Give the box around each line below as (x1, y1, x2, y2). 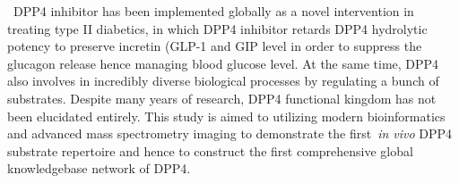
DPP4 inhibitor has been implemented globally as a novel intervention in (13, 2, 414, 20)
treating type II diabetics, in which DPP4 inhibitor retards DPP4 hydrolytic (7, 19, 428, 37)
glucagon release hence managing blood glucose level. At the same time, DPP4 (7, 54, 439, 72)
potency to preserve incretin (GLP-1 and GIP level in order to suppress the (7, 37, 422, 55)
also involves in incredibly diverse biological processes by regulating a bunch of (7, 71, 439, 90)
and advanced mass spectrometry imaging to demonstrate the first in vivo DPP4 (7, 124, 453, 143)
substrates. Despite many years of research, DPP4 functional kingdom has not (7, 88, 437, 107)
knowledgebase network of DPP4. (7, 159, 191, 178)
